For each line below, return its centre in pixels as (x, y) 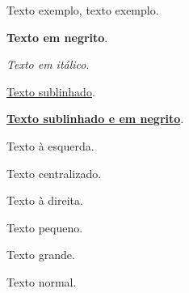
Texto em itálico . (48, 64)
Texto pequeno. (45, 227)
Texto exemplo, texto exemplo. (83, 10)
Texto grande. (41, 255)
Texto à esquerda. (50, 145)
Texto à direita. (45, 200)
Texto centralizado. (54, 173)
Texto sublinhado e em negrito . (95, 119)
